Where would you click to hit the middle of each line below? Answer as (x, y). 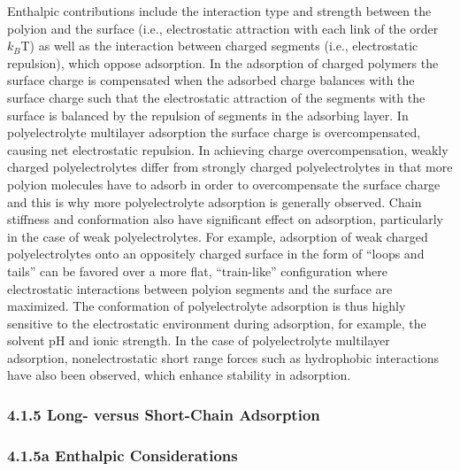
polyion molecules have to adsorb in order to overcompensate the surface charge (224, 184)
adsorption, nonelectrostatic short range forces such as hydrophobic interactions (223, 357)
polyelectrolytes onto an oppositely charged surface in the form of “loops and (216, 254)
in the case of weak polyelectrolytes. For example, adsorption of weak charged (218, 236)
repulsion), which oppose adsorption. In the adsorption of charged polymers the (223, 62)
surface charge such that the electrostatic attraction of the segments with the (216, 97)
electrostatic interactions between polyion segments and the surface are (200, 288)
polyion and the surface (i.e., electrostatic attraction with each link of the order (223, 28)
